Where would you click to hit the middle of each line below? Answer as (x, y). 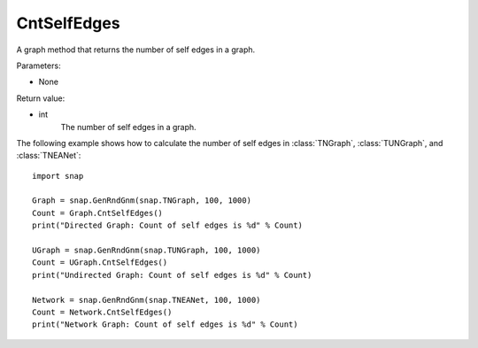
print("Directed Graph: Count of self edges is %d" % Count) (167, 225)
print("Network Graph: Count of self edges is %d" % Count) (165, 325)
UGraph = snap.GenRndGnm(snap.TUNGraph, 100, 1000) (146, 251)
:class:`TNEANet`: (49, 156)
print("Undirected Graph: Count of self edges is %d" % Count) (172, 275)
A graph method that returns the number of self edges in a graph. (136, 50)
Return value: (41, 98)
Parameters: (39, 66)
